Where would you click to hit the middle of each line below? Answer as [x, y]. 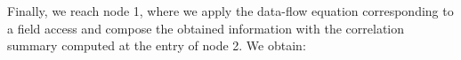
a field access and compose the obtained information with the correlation [206, 28]
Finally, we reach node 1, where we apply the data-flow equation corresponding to [230, 11]
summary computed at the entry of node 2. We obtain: [157, 45]
